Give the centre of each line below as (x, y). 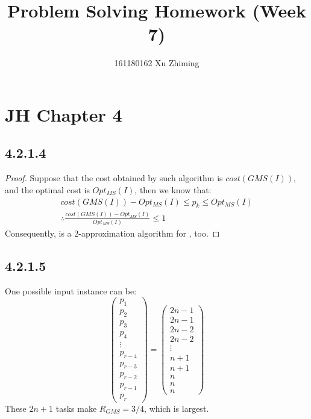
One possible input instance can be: (71, 290)
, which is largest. (177, 408)
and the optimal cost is (47, 189)
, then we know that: (173, 189)
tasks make (76, 408)
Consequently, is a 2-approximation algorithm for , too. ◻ (112, 233)
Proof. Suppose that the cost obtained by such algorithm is (114, 178)
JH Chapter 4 (64, 114)
